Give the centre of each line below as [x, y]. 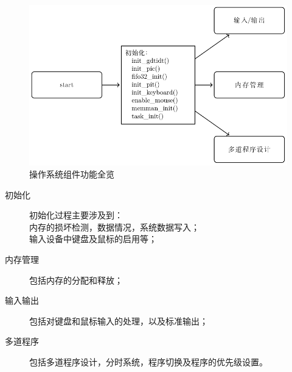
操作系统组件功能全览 [72, 173]
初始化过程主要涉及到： [76, 215]
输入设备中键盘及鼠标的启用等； [93, 239]
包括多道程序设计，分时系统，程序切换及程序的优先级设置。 [148, 361]
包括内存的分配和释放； [76, 280]
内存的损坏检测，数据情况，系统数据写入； [114, 227]
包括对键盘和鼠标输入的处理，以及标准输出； [119, 320]
